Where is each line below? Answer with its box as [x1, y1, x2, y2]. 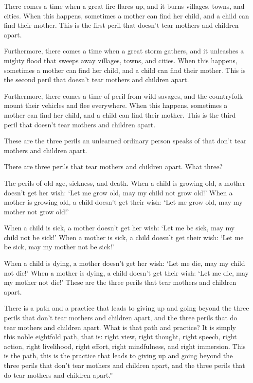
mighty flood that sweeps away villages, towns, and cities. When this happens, [4, 55, 237, 65]
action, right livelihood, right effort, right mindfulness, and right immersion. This [4, 341, 246, 351]
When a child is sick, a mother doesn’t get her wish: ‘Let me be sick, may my [4, 223, 235, 233]
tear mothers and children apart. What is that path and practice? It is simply [4, 322, 236, 332]
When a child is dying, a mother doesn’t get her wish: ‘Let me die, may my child [4, 258, 245, 268]
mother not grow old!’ [4, 206, 69, 216]
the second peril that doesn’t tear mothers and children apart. [4, 74, 189, 85]
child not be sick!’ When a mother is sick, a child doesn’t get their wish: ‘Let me [4, 232, 244, 242]
